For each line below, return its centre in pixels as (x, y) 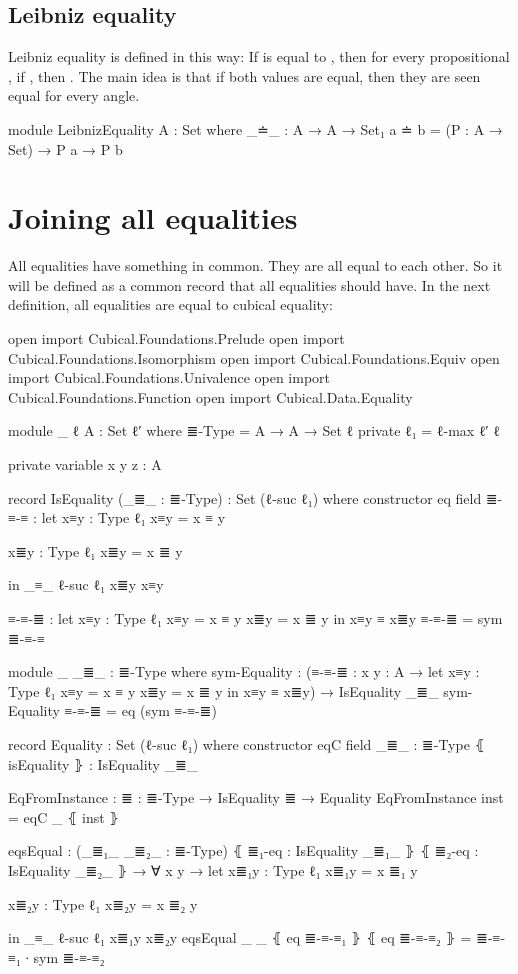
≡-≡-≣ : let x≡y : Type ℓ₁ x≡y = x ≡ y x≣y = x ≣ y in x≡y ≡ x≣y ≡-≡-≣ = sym (255, 618)
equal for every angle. (74, 95)
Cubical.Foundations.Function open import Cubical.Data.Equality (210, 396)
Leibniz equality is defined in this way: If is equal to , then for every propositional (259, 56)
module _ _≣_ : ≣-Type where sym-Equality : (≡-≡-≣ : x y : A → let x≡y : (244, 671)
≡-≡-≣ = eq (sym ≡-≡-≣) (140, 710)
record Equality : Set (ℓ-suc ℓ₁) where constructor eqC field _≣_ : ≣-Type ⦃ (246, 743)
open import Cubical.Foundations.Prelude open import (176, 338)
